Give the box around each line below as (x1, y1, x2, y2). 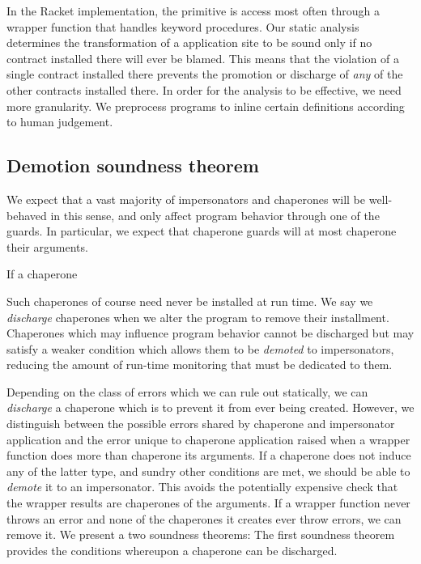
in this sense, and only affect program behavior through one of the (50, 206, 380, 223)
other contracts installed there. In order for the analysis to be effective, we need (6, 81, 402, 98)
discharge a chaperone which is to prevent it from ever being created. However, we (6, 399, 415, 416)
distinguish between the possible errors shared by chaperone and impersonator (6, 415, 395, 432)
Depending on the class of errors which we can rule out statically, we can (6, 383, 368, 400)
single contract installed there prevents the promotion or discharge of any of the (6, 66, 403, 83)
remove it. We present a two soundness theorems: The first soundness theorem (6, 526, 395, 543)
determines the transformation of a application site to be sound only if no (6, 34, 372, 51)
